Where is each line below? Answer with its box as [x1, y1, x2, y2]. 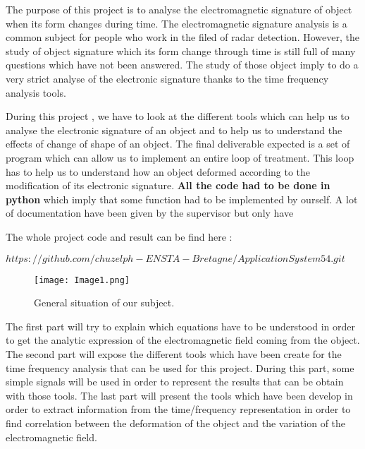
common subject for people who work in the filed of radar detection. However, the [6, 30, 359, 44]
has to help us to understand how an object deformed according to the [6, 164, 311, 179]
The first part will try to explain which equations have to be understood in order [6, 318, 355, 333]
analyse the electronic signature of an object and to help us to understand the [6, 122, 342, 137]
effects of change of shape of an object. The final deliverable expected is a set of [6, 136, 350, 151]
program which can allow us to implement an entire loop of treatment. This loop [6, 150, 354, 164]
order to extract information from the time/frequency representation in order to [6, 402, 351, 417]
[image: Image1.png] [34, 275, 130, 285]
